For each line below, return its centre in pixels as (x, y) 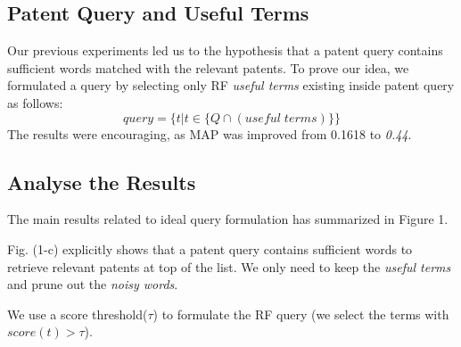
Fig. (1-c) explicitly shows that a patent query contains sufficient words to (210, 248)
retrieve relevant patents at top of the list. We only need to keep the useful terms (229, 266)
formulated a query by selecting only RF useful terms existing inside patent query (231, 85)
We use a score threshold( (78, 314)
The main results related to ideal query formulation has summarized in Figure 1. (228, 219)
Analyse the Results (102, 182)
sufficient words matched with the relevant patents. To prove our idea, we (208, 67)
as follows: (35, 102)
